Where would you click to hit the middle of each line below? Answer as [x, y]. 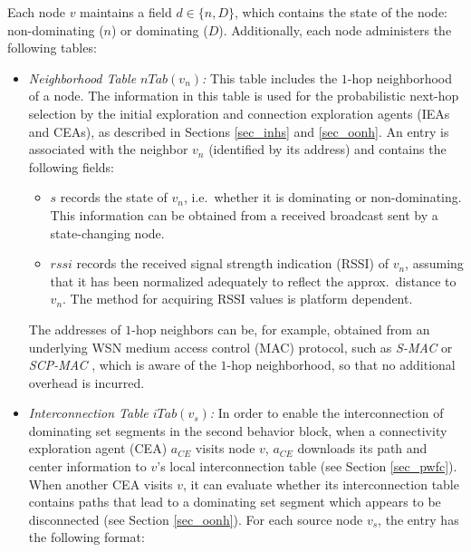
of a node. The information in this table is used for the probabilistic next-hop [244, 96]
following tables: [52, 48]
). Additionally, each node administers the [335, 29]
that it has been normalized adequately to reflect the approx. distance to [253, 281]
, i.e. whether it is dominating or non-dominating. [323, 197]
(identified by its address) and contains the [327, 149]
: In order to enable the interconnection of [327, 413]
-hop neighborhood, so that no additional [341, 365]
